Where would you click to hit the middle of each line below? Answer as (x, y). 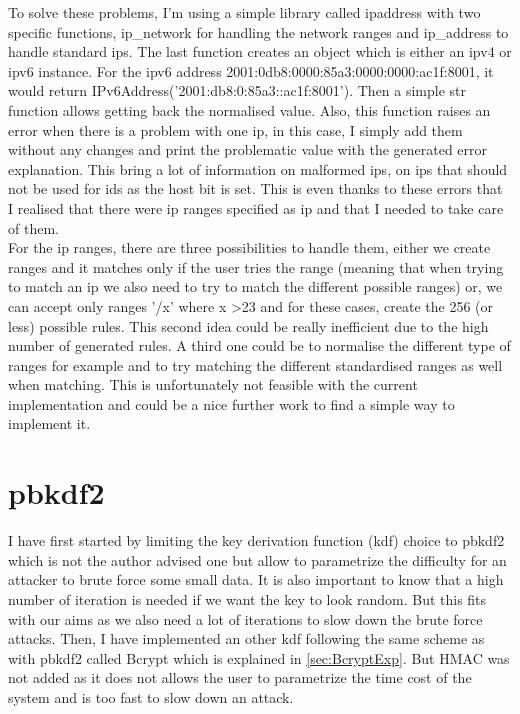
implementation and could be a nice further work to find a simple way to (231, 403)
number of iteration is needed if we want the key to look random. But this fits (247, 598)
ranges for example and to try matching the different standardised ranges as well (255, 364)
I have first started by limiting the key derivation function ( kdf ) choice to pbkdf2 (256, 540)
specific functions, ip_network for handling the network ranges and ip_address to (258, 31)
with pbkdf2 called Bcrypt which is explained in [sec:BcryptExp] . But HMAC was (259, 657)
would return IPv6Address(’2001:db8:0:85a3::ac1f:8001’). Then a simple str (237, 90)
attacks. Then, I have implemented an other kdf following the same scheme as (246, 638)
